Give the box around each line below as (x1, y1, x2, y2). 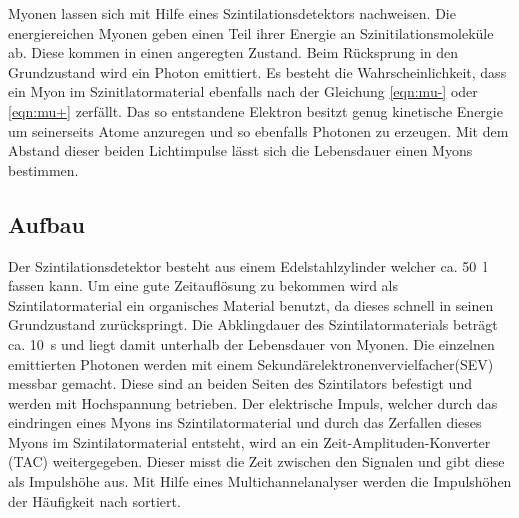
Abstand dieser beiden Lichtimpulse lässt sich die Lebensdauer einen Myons (8, 140, 473, 161)
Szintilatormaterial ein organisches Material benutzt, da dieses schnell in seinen (8, 294, 494, 315)
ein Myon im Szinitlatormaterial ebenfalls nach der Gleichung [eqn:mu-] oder (8, 81, 478, 102)
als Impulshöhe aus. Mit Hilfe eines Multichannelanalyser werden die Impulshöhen (8, 471, 512, 492)
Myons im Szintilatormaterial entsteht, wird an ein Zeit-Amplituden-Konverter (8, 431, 491, 452)
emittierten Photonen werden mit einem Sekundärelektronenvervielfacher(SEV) (8, 353, 494, 374)
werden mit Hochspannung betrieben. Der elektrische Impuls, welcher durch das (8, 392, 498, 413)
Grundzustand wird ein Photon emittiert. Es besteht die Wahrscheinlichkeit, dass (8, 61, 507, 82)
